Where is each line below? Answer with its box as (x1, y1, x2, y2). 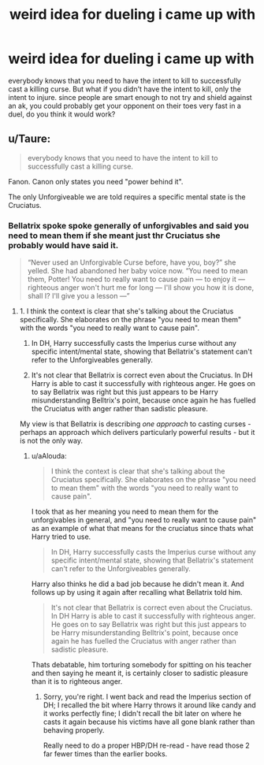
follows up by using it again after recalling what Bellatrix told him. (31, 588, 243, 597)
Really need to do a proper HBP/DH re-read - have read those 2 (43, 741, 250, 750)
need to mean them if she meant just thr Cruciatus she (8, 230, 221, 241)
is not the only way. (19, 436, 83, 446)
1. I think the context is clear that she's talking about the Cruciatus (19, 306, 234, 316)
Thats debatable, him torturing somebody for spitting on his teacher (31, 660, 252, 670)
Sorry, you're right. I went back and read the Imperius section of (43, 692, 251, 702)
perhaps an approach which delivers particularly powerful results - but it (19, 428, 255, 437)
